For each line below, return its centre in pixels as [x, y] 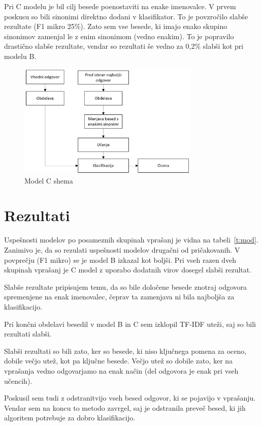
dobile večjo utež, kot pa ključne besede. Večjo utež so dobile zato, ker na [119, 361]
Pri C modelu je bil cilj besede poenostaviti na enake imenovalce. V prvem [120, 6]
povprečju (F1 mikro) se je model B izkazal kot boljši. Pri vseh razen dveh [120, 260]
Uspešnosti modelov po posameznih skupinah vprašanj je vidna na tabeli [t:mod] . [131, 240]
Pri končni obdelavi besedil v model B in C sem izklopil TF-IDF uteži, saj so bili [130, 324]
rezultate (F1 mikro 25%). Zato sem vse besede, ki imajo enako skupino [116, 26]
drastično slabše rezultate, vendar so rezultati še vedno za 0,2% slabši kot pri [124, 46]
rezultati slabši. [28, 334]
